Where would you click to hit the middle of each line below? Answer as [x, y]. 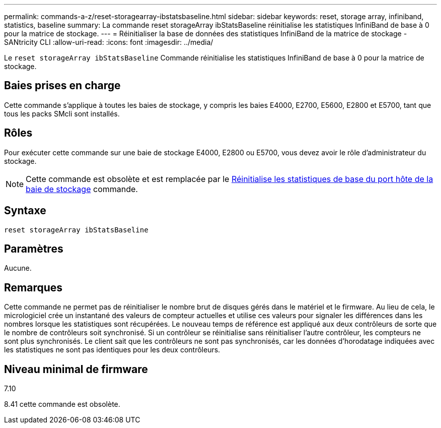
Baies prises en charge [62, 86]
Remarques [33, 287]
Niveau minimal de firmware [76, 369]
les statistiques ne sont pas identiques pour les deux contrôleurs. [112, 350]
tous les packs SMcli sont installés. [62, 113]
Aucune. [18, 268]
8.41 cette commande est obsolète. [62, 404]
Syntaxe [25, 211]
